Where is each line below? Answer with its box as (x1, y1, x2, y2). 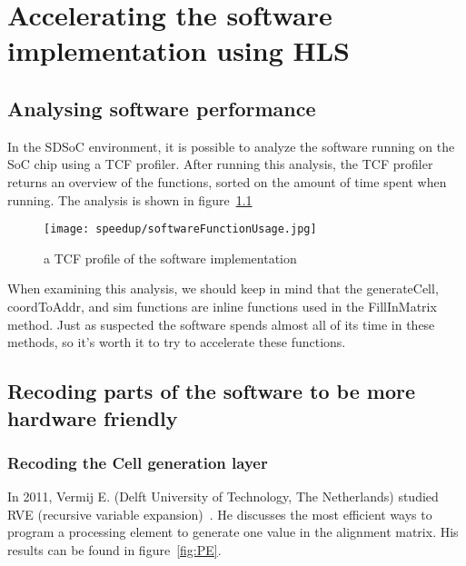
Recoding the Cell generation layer (7, 451, 268, 473)
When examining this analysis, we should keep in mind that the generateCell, (7, 279, 439, 298)
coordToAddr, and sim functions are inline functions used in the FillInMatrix (7, 296, 437, 315)
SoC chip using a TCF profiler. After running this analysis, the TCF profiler (7, 154, 433, 174)
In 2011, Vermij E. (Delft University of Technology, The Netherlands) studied (7, 487, 439, 506)
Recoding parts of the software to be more (7, 377, 415, 405)
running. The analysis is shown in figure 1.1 (7, 190, 253, 209)
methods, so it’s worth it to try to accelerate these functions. (7, 333, 346, 352)
